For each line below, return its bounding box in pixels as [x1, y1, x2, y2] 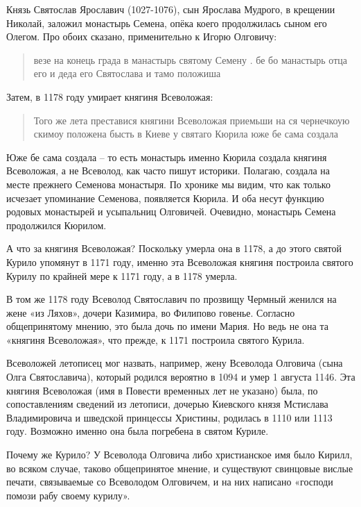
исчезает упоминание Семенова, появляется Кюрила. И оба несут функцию [6, 190, 324, 205]
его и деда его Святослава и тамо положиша [33, 66, 221, 81]
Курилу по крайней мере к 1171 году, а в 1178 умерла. [6, 268, 238, 283]
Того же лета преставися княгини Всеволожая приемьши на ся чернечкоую [33, 113, 350, 127]
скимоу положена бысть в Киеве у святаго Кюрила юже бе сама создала [33, 126, 339, 141]
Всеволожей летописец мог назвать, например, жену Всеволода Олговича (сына [6, 356, 343, 370]
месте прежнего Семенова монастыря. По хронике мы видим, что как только [6, 176, 331, 191]
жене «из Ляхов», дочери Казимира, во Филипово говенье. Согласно [6, 305, 295, 319]
